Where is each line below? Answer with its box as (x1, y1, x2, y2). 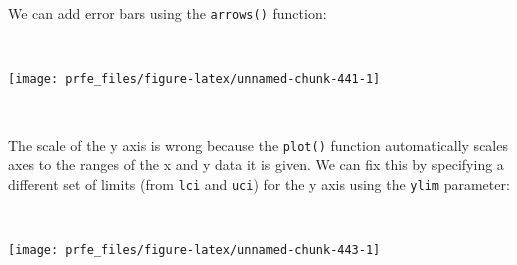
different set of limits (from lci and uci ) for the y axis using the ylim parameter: (8, 173, 510, 194)
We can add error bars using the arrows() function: (8, 3, 327, 23)
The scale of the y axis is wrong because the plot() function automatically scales (8, 134, 508, 155)
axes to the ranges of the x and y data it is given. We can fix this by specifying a (8, 154, 504, 175)
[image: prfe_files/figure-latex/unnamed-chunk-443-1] (8, 243, 381, 257)
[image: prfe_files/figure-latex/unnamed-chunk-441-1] (8, 72, 381, 87)
